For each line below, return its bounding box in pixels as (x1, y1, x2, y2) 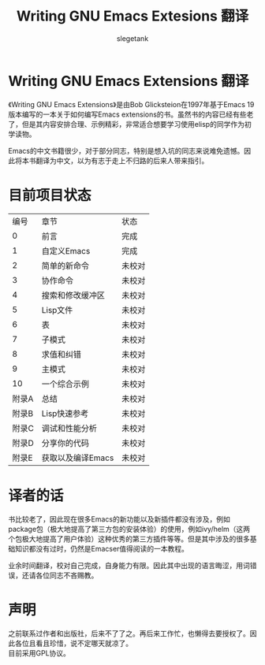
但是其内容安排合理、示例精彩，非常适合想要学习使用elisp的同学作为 (21, 119, 244, 128)
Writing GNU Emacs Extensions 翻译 (8, 72, 249, 90)
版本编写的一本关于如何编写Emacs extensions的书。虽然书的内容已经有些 (8, 110, 247, 119)
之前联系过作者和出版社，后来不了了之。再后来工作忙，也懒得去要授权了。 (8, 628, 250, 638)
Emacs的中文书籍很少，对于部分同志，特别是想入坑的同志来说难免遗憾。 (8, 146, 244, 155)
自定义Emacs (41, 245, 91, 256)
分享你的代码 (41, 437, 89, 448)
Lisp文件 (41, 304, 73, 315)
